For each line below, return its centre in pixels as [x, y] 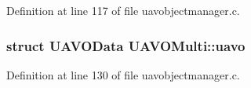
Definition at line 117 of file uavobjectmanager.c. [123, 10]
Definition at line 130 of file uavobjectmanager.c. [123, 74]
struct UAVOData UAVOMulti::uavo [126, 45]
